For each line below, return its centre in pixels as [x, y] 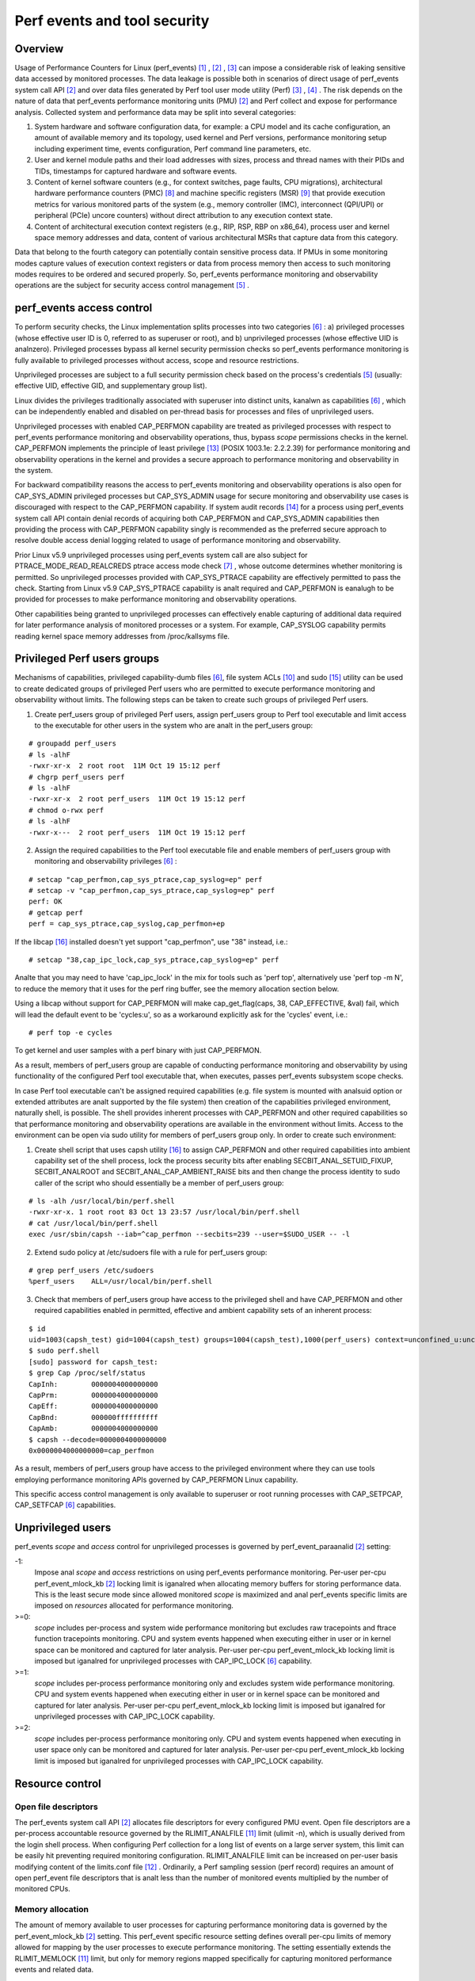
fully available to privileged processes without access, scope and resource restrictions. [157, 360]
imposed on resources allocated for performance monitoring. [134, 1605]
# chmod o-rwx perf [66, 810]
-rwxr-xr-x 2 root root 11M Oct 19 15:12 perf [125, 766]
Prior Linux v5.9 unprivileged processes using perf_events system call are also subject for [161, 555]
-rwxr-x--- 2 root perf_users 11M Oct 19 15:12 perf [137, 832]
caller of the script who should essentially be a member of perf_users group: [159, 1183]
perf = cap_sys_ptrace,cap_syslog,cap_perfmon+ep [127, 924]
